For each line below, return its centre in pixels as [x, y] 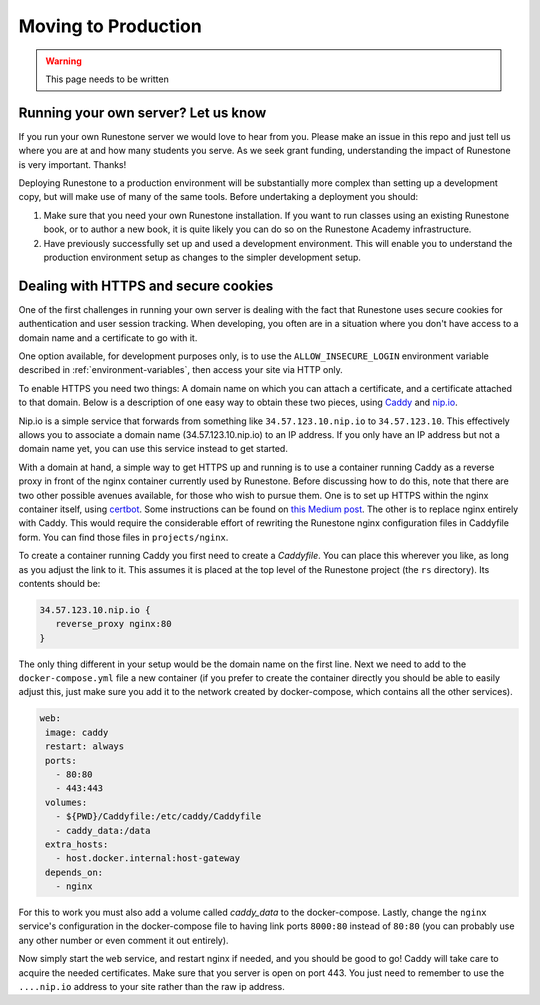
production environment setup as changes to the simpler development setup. [202, 257]
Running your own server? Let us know [142, 112]
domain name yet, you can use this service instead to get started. [153, 449]
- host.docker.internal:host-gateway [147, 858]
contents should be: [59, 583]
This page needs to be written [107, 79]
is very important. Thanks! [72, 164]
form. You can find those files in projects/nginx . [123, 537]
